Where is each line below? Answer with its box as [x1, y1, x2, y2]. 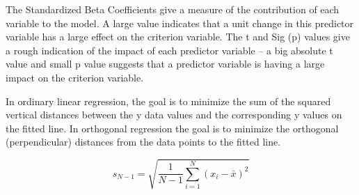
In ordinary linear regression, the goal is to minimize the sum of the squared [6, 93, 331, 108]
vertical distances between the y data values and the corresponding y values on [6, 107, 342, 122]
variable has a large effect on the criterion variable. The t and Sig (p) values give [6, 29, 350, 44]
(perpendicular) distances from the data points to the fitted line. [6, 134, 281, 149]
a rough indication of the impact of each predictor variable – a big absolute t [6, 42, 333, 57]
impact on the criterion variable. [6, 70, 144, 84]
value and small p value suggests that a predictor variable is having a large [6, 56, 325, 71]
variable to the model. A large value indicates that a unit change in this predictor [6, 15, 354, 30]
